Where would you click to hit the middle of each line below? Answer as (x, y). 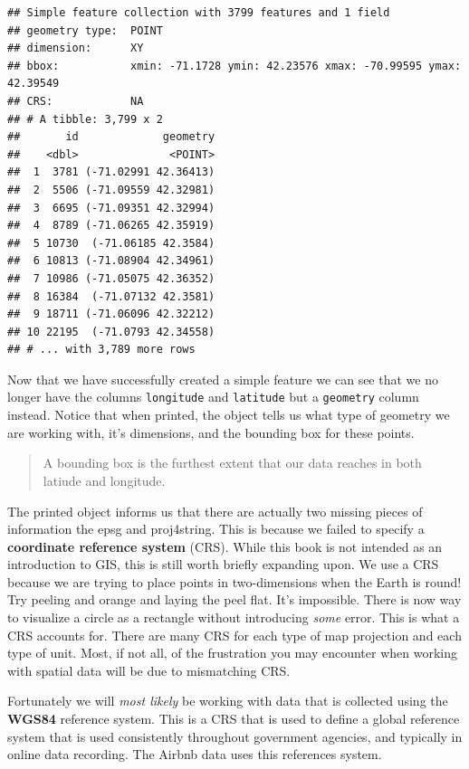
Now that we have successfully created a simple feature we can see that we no (223, 379)
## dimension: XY (76, 48)
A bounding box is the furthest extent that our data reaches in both (232, 463)
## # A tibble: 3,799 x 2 (85, 119)
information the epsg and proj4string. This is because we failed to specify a (216, 529)
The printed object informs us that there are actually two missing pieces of (215, 511)
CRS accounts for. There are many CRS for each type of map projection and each (234, 635)
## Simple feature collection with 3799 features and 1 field (199, 13)
